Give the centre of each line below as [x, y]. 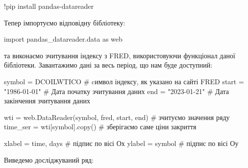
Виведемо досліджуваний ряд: [49, 159]
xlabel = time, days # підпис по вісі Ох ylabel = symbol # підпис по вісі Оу [121, 143]
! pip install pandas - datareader [49, 6]
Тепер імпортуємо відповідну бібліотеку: [65, 22]
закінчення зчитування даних [47, 101]
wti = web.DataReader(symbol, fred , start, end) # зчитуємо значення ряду [117, 117]
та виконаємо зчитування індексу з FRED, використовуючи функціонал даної [120, 55]
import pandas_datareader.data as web [63, 39]
